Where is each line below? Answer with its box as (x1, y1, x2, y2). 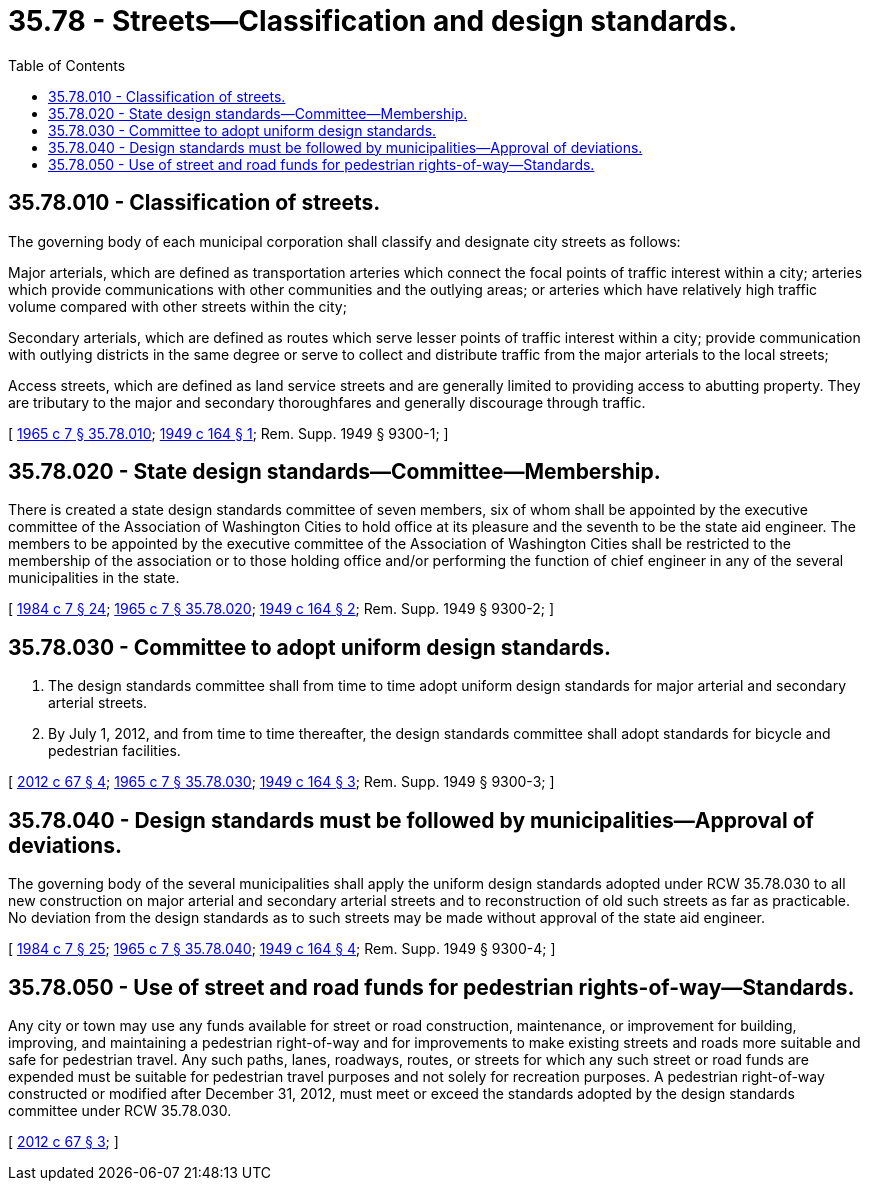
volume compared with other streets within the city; (8, 297, 347, 315)
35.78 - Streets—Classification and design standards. (8, 4, 738, 38)
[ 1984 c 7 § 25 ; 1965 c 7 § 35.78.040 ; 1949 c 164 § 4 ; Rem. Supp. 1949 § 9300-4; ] (8, 940, 556, 958)
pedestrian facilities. (48, 742, 181, 760)
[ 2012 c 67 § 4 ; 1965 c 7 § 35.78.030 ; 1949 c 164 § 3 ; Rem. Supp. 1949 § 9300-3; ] (8, 773, 555, 791)
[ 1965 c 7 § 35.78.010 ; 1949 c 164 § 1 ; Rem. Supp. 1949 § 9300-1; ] (8, 424, 449, 442)
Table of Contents (8, 56, 126, 74)
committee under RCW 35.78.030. (8, 1101, 232, 1119)
